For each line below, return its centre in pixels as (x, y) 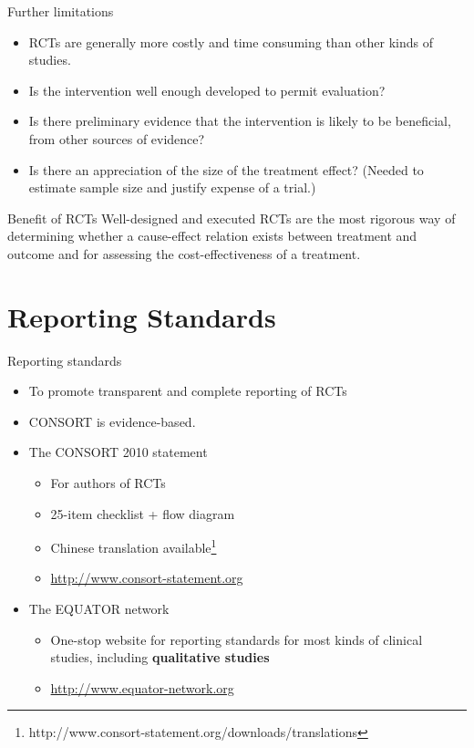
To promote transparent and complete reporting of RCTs (188, 391)
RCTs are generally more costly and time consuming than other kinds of (231, 42)
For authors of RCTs (108, 483)
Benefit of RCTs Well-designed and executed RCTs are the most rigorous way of (232, 218)
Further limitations (61, 11)
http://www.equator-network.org (142, 687)
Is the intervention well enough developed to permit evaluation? (207, 90)
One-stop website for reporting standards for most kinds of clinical (237, 639)
